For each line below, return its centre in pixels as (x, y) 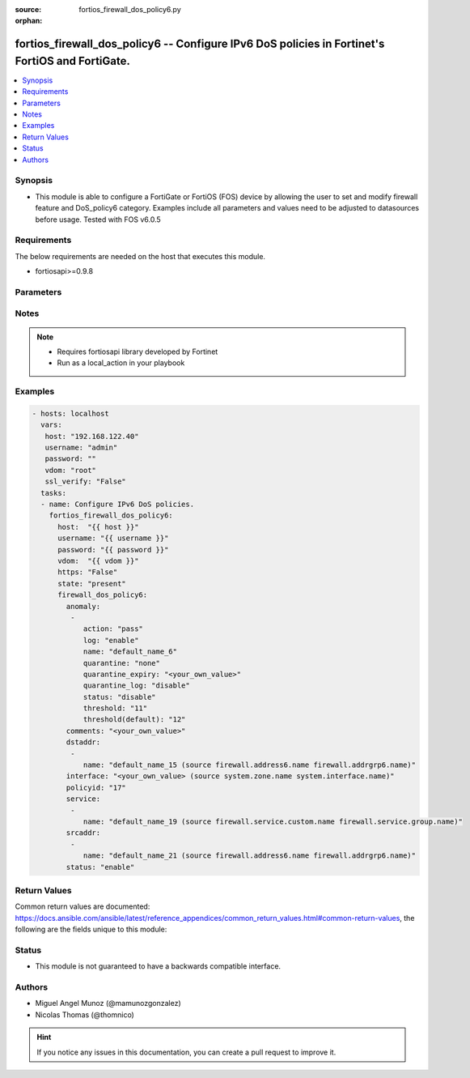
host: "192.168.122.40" (92, 436)
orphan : (29, 21)
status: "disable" (120, 697)
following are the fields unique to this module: (91, 929)
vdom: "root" (71, 470)
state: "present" (92, 584)
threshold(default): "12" (134, 720)
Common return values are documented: (83, 906)
